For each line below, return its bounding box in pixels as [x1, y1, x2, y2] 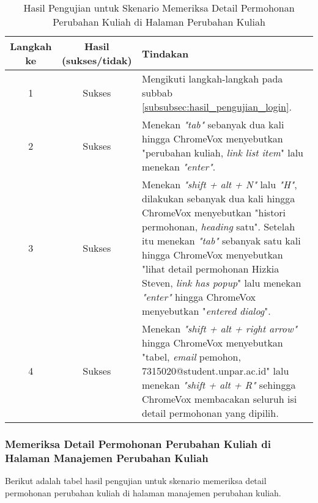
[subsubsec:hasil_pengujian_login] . [142, 100, 292, 114]
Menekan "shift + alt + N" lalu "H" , [142, 177, 297, 191]
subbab [142, 86, 172, 100]
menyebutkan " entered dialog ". [142, 304, 271, 318]
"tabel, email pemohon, [142, 350, 241, 364]
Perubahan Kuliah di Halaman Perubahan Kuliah [53, 15, 265, 29]
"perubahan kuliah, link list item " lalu [142, 145, 303, 160]
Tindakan [142, 46, 189, 61]
